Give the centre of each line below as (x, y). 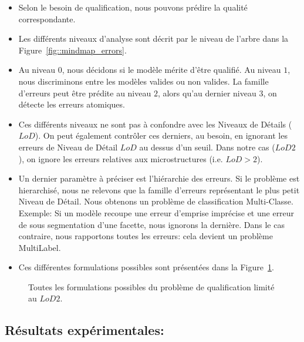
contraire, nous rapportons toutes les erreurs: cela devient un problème (146, 236)
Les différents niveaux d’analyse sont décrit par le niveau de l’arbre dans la (153, 38)
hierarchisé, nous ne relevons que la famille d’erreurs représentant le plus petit (159, 190)
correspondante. (47, 19)
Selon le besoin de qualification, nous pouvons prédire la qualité (133, 7)
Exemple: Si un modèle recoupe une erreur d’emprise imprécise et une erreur (156, 212)
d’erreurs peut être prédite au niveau (85, 93)
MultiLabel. (40, 247)
